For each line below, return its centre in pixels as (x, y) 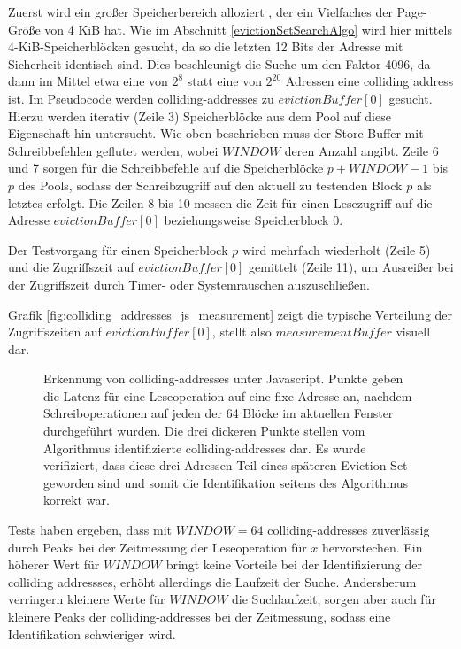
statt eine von (224, 81)
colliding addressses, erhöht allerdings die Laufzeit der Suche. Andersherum (212, 581)
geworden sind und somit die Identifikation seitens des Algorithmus (226, 482)
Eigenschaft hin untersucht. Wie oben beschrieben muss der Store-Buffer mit (216, 133)
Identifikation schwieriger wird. (92, 634)
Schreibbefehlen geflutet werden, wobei (113, 150)
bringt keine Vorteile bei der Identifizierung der (294, 564)
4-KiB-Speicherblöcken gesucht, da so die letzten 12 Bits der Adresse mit (206, 46)
